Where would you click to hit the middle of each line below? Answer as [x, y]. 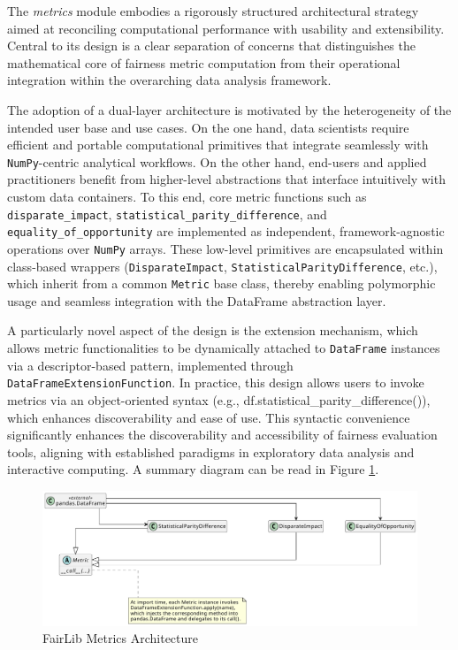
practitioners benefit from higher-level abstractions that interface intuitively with [226, 179]
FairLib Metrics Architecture [121, 638]
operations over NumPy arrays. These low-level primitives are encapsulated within [225, 248]
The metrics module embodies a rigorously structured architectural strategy [213, 11]
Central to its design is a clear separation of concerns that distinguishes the [211, 46]
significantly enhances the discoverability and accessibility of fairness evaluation [222, 435]
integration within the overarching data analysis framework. [169, 80]
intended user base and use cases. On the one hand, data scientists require [208, 127]
